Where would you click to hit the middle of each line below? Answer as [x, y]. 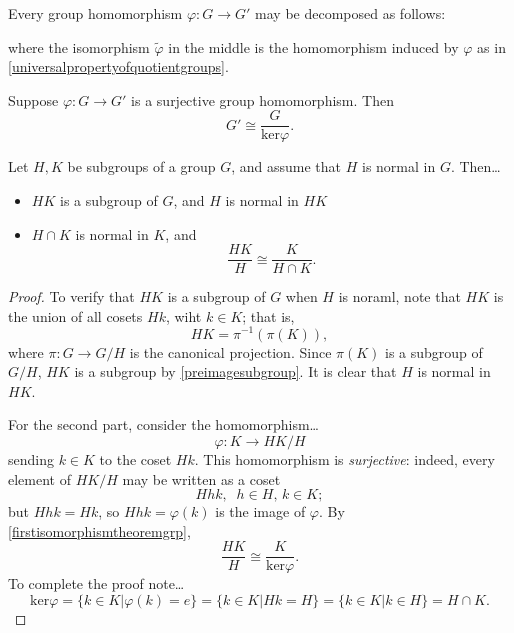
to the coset [135, 458]
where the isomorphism [79, 46]
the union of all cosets [75, 315]
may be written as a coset [201, 478]
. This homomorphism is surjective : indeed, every [344, 458]
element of [39, 478]
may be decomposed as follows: [350, 13]
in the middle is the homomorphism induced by [313, 46]
